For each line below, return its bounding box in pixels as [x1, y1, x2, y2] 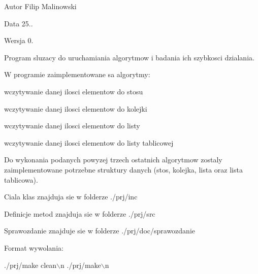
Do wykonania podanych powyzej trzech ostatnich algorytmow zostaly [4, 154, 222, 165]
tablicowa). [4, 174, 38, 185]
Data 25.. [4, 18, 33, 28]
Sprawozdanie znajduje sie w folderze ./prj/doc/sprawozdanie [4, 225, 195, 236]
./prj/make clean [4, 259, 57, 270]
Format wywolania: [4, 242, 63, 253]
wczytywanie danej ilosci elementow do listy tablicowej [4, 137, 174, 148]
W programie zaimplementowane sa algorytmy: [4, 69, 150, 80]
